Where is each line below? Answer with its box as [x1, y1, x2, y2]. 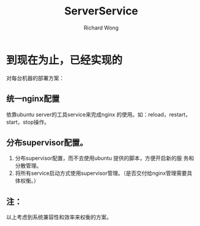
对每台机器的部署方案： [6, 74, 64, 82]
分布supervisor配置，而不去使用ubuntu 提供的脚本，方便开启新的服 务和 [14, 154, 195, 162]
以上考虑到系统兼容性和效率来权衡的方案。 [6, 213, 112, 221]
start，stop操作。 [6, 118, 50, 126]
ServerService [64, 4, 139, 18]
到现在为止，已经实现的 [6, 53, 123, 67]
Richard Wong [83, 24, 119, 31]
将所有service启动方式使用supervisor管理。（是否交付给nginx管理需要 [14, 169, 187, 177]
